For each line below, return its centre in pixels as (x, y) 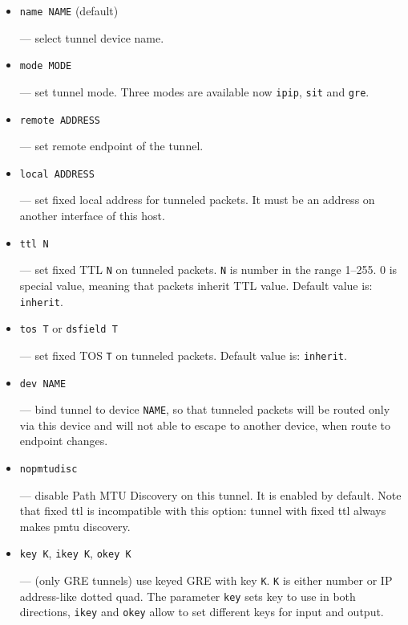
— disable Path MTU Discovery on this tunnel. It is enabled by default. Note (210, 494)
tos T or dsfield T (69, 328)
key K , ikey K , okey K (75, 553)
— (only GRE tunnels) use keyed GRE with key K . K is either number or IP (206, 580)
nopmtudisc (48, 470)
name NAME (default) (69, 10)
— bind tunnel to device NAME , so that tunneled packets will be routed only (205, 409)
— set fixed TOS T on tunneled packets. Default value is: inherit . (183, 355)
